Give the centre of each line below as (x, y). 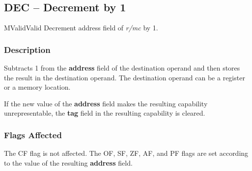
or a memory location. (37, 87)
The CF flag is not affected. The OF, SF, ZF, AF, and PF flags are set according (126, 153)
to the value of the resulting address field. (68, 162)
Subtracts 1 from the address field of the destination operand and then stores (122, 68)
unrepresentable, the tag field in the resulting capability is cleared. (105, 113)
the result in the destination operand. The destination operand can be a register (125, 77)
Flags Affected (33, 134)
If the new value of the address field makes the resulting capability (106, 103)
